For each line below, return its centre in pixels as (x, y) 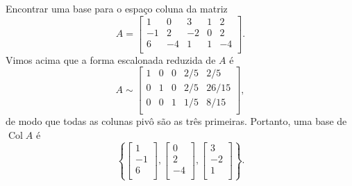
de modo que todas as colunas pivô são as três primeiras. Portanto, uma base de (176, 121)
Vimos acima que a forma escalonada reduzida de (111, 59)
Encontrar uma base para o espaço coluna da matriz (117, 8)
